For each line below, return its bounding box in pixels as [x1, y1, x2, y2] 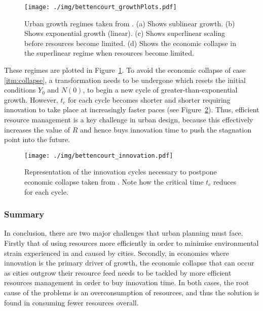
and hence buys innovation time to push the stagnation [80, 124, 252, 135]
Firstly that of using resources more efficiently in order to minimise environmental [4, 238, 259, 248]
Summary [4, 208, 45, 220]
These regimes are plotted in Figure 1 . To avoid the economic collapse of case [4, 65, 246, 75]
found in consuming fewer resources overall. [4, 297, 139, 307]
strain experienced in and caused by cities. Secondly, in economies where [4, 247, 229, 258]
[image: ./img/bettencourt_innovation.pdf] [24, 152, 173, 159]
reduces [213, 176, 237, 187]
